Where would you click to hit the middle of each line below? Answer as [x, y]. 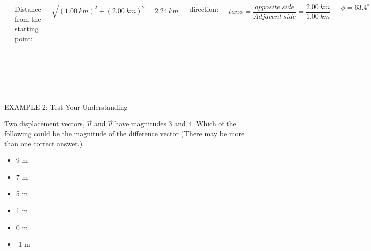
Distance [28, 9]
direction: [204, 9]
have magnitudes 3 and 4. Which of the [175, 123]
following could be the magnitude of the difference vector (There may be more [124, 133]
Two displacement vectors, [44, 123]
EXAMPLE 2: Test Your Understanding [66, 106]
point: [24, 38]
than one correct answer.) [43, 143]
